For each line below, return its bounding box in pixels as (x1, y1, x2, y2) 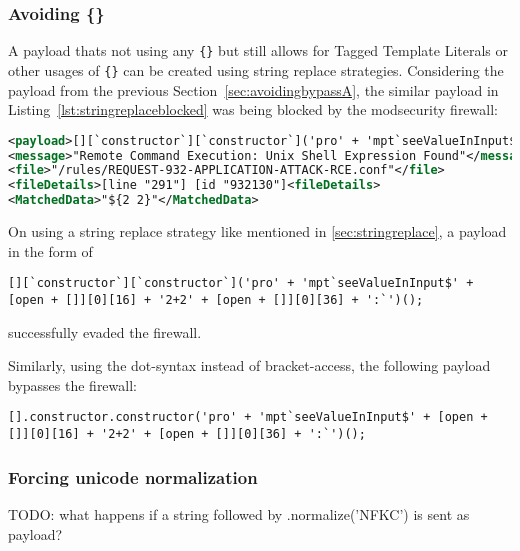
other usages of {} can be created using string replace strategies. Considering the (8, 59, 504, 80)
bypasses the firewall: (8, 374, 137, 395)
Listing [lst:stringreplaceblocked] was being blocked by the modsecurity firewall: (8, 99, 498, 120)
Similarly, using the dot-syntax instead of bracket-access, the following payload (8, 355, 491, 376)
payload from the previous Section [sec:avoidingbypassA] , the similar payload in (8, 79, 499, 100)
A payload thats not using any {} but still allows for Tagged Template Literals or (8, 40, 508, 61)
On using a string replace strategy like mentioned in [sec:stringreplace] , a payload (8, 221, 507, 242)
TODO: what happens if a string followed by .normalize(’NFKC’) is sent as (8, 503, 470, 524)
